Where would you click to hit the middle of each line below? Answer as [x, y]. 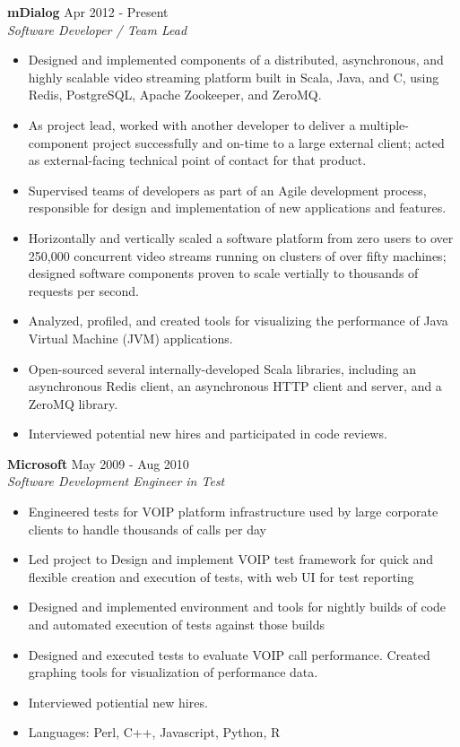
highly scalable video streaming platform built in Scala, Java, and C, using [234, 77]
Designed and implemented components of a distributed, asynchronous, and [236, 60]
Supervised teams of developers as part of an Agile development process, [227, 190]
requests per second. [83, 290]
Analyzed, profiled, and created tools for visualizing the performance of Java [238, 321]
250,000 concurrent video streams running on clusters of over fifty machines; [237, 255]
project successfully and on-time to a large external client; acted [269, 142]
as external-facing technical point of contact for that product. [197, 160]
